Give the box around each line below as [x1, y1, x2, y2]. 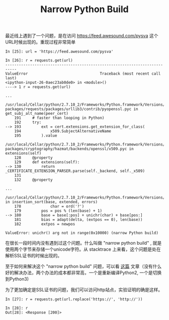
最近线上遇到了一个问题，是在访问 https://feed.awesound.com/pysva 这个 [5, 33, 158, 39]
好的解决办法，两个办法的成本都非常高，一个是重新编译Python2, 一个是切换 [5, 269, 162, 276]
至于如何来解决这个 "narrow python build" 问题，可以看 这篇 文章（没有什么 [5, 263, 162, 269]
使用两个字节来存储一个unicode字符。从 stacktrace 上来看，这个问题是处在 [5, 246, 161, 252]
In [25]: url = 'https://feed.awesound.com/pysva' [5, 49, 114, 54]
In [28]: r [5, 306, 28, 311]
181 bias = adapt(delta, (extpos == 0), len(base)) [14, 217, 143, 222]
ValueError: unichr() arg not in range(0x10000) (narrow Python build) [5, 231, 158, 236]
